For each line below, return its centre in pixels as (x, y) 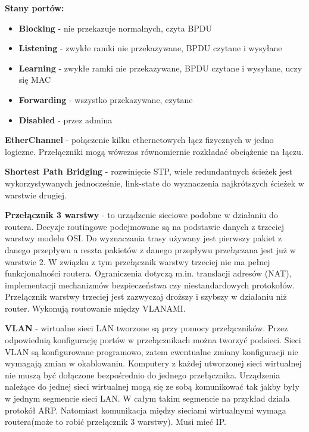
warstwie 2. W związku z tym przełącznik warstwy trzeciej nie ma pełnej (138, 261)
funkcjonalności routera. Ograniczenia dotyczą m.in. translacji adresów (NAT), (148, 273)
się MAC (35, 80)
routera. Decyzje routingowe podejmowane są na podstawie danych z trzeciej (145, 226)
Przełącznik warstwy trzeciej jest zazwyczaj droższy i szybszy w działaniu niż (146, 296)
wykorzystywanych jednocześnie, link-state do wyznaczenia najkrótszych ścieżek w (154, 183)
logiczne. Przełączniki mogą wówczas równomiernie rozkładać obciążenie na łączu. (154, 151)
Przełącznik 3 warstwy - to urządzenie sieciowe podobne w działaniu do (141, 215)
